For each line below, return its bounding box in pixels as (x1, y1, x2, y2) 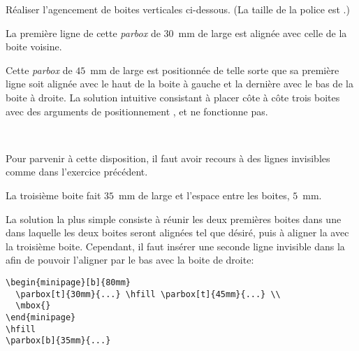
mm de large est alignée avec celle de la (178, 25, 347, 40)
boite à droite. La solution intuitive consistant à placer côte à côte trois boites (6, 89, 340, 104)
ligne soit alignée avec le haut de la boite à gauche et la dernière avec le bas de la (6, 76, 353, 91)
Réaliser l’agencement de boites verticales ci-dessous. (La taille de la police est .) (6, 2, 350, 16)
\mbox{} (15, 301, 51, 311)
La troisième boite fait (6, 187, 101, 202)
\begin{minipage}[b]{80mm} (6, 277, 131, 287)
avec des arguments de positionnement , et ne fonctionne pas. (6, 103, 268, 118)
